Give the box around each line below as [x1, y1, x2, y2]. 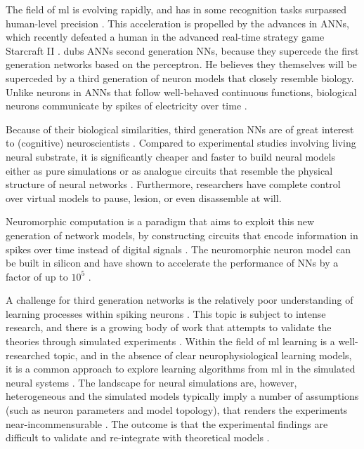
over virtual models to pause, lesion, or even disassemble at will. [6, 190, 282, 205]
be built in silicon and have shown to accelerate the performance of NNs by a [6, 255, 339, 270]
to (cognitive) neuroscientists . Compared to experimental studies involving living [6, 135, 356, 150]
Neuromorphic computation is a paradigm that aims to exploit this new [6, 214, 315, 229]
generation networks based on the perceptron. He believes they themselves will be [6, 57, 357, 72]
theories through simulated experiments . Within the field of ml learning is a [6, 334, 335, 349]
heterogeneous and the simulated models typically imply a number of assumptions [6, 389, 359, 403]
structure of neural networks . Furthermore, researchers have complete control [6, 177, 341, 192]
